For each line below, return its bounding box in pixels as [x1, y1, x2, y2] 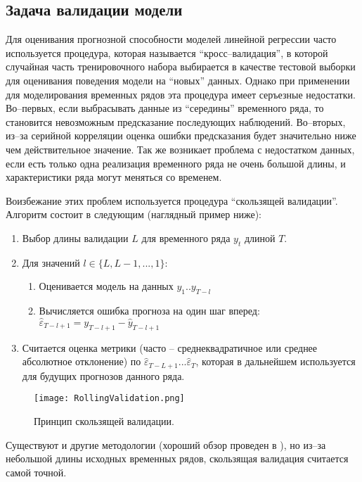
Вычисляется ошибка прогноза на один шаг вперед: [39, 303, 260, 318]
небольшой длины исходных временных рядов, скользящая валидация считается [6, 451, 349, 466]
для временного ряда [141, 230, 231, 245]
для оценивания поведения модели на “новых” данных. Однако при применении [6, 72, 350, 87]
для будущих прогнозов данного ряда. [22, 368, 185, 383]
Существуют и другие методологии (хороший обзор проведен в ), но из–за [6, 437, 326, 452]
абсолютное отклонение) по [22, 354, 141, 369]
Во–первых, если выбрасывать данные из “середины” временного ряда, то [6, 101, 324, 115]
